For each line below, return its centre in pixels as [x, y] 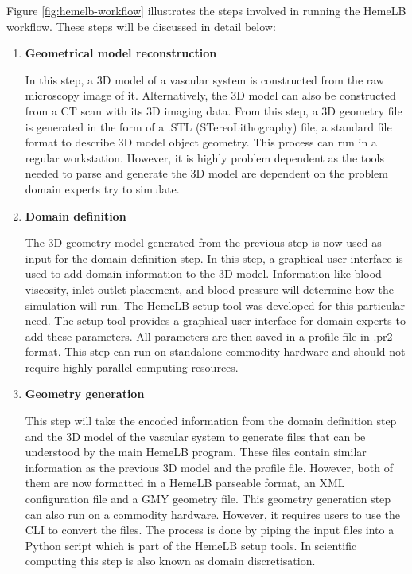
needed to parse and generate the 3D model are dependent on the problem [206, 173]
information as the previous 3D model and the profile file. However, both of [209, 467]
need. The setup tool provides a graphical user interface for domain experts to [215, 320]
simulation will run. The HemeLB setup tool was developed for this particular [215, 305]
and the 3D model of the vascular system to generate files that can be [195, 436]
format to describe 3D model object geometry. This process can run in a [201, 142]
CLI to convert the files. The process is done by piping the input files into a [210, 530]
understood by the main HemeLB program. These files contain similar [196, 452]
